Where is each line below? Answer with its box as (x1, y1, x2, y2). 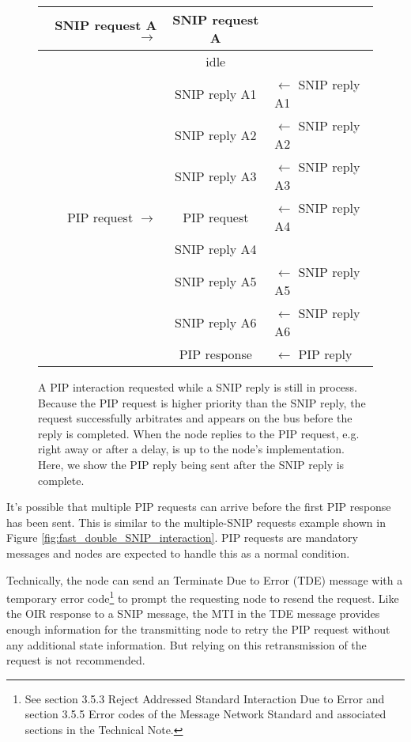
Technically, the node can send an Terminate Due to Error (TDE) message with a (6, 571, 403, 588)
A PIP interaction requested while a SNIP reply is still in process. (38, 379, 358, 395)
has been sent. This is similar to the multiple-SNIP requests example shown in (6, 513, 386, 530)
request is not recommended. (6, 652, 145, 668)
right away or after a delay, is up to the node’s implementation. (38, 441, 345, 457)
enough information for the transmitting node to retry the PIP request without (6, 620, 390, 637)
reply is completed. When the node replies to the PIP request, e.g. (38, 425, 360, 441)
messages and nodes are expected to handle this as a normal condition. (6, 544, 350, 561)
